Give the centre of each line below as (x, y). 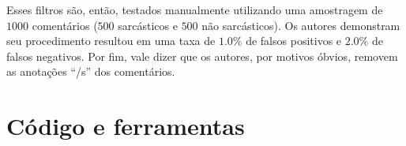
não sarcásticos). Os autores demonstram (301, 25)
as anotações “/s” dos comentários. (91, 71)
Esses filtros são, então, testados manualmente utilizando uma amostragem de (195, 9)
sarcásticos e (148, 25)
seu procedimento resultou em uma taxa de (111, 41)
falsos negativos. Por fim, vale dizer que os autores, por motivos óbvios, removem (202, 56)
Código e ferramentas (126, 126)
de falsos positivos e (294, 41)
